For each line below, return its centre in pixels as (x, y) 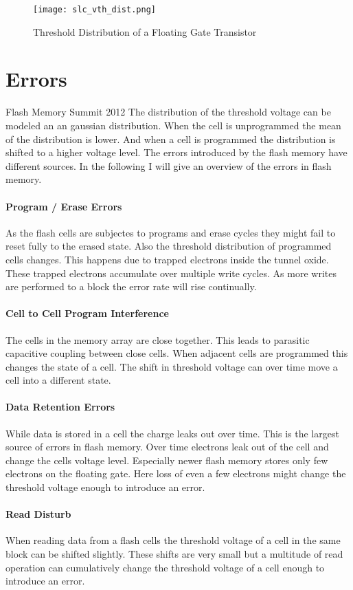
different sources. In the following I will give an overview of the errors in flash (169, 165)
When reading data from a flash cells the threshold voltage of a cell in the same (173, 540)
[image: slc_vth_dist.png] (94, 10)
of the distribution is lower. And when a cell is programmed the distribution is (171, 139)
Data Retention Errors (60, 407)
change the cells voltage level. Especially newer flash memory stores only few (167, 460)
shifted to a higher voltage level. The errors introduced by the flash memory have (176, 152)
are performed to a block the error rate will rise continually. (131, 286)
